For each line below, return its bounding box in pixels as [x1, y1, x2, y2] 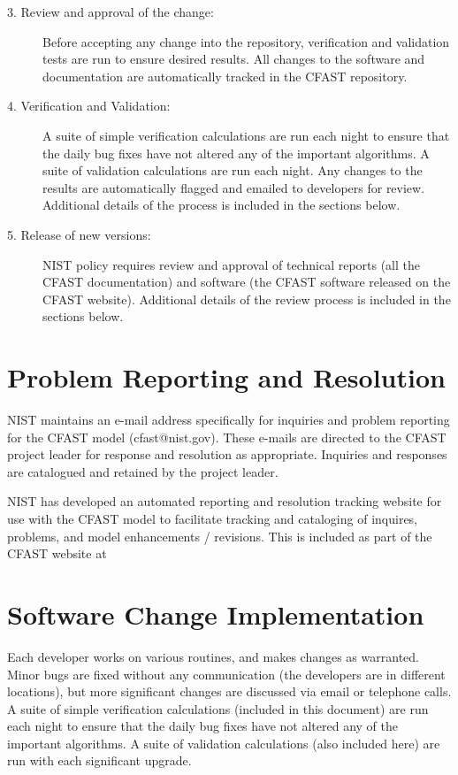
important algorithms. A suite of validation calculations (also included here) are [7, 733, 440, 752]
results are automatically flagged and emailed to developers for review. [42, 178, 425, 196]
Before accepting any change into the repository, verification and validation [42, 32, 450, 50]
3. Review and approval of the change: [7, 3, 214, 20]
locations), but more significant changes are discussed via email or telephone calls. [7, 682, 452, 701]
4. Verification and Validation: [7, 96, 171, 115]
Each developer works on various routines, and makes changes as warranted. [7, 647, 419, 665]
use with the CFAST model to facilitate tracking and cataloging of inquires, [7, 510, 418, 527]
